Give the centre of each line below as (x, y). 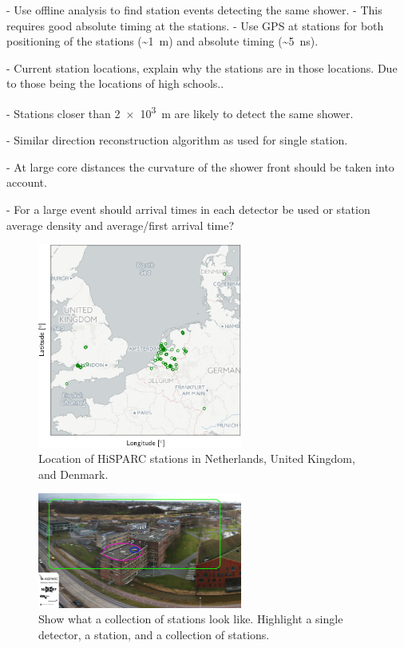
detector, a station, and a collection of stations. (154, 634)
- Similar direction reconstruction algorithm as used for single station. (177, 140)
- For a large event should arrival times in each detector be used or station (188, 209)
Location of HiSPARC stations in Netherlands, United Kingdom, (197, 458)
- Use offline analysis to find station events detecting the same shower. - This (194, 10)
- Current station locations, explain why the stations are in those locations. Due (202, 67)
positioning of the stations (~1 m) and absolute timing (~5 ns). (162, 41)
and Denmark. (73, 474)
